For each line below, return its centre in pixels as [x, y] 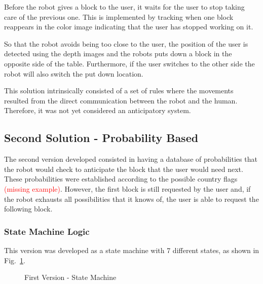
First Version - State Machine [70, 277]
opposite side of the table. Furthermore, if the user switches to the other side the [129, 63]
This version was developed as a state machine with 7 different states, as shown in [132, 250]
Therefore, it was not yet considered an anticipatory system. [98, 110]
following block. [28, 209]
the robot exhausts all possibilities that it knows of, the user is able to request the [131, 199]
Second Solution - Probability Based [101, 138]
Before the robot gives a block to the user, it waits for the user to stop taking [124, 7]
